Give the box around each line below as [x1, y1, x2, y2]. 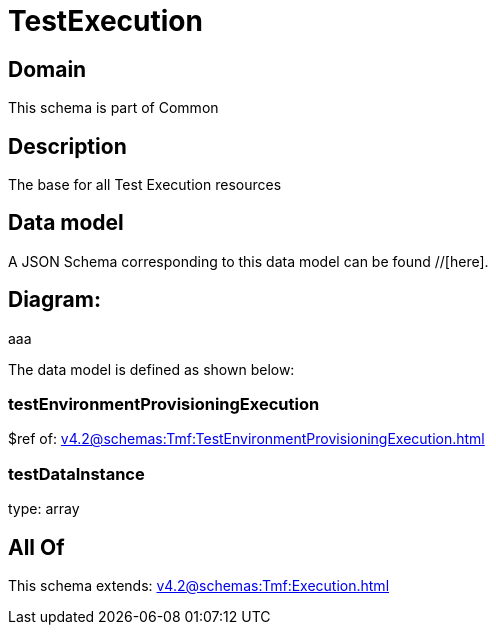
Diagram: [8, 287, 101, 313]
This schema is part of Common [8, 99, 219, 117]
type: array [8, 500, 80, 518]
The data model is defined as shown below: [8, 360, 295, 378]
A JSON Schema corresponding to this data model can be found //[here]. [8, 252, 489, 270]
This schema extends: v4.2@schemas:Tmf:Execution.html [8, 577, 390, 595]
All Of [8, 534, 65, 560]
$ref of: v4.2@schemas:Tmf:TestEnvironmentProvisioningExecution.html [8, 430, 485, 448]
